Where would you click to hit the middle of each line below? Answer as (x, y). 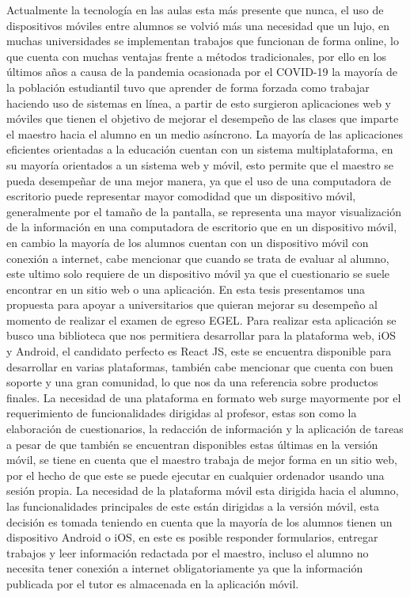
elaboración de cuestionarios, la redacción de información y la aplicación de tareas (205, 429)
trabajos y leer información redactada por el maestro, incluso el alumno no (188, 552)
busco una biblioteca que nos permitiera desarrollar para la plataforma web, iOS (201, 335)
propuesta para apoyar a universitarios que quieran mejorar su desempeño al (192, 304)
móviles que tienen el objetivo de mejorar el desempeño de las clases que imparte (203, 118)
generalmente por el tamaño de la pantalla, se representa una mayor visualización (204, 211)
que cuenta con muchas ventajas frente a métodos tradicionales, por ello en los (196, 56)
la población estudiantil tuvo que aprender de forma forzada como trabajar (188, 87)
